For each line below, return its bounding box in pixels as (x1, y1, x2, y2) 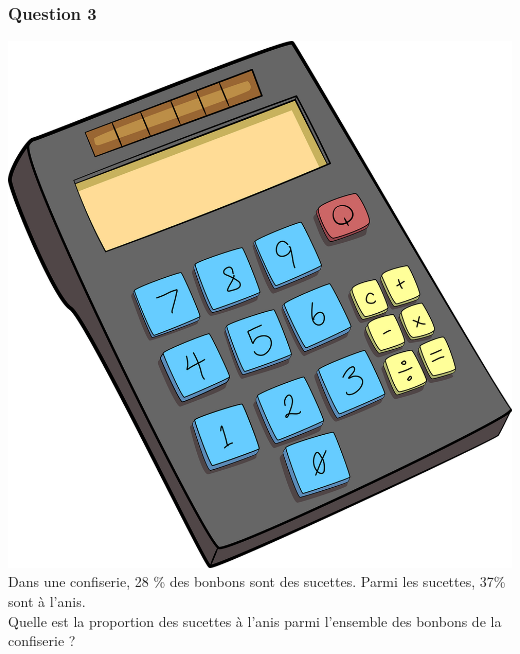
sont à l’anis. (8, 591, 86, 612)
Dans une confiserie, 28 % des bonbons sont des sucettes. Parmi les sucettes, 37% (8, 571, 506, 592)
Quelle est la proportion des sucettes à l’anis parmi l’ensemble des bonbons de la (8, 610, 502, 631)
